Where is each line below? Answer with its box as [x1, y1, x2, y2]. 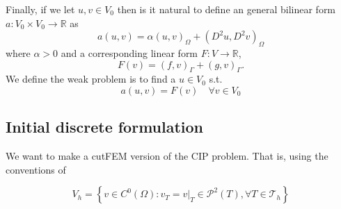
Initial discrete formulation [6, 116, 204, 137]
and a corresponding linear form [61, 45, 198, 60]
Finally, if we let [6, 2, 75, 16]
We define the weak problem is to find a [6, 72, 176, 86]
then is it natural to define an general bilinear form [117, 2, 336, 16]
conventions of [6, 162, 66, 176]
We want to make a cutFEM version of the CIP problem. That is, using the [6, 149, 328, 163]
